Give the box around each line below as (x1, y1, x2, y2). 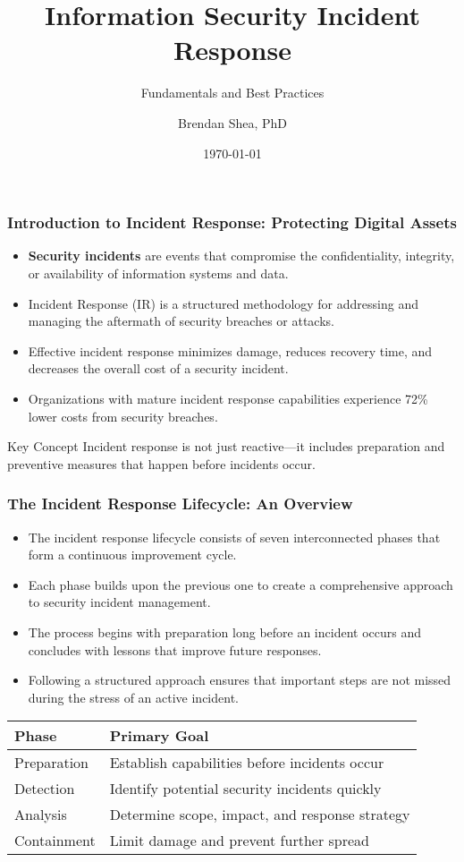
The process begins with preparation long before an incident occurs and (28, 622, 421, 641)
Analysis (14, 804, 67, 825)
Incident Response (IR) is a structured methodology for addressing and (28, 294, 418, 312)
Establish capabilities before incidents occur (109, 752, 384, 773)
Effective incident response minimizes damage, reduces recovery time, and (28, 341, 433, 360)
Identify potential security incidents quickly (109, 778, 382, 799)
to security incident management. (28, 593, 211, 611)
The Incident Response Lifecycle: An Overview (7, 492, 353, 515)
